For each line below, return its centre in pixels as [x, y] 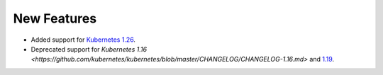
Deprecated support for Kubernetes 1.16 [89, 49]
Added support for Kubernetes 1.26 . [83, 40]
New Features [55, 18]
